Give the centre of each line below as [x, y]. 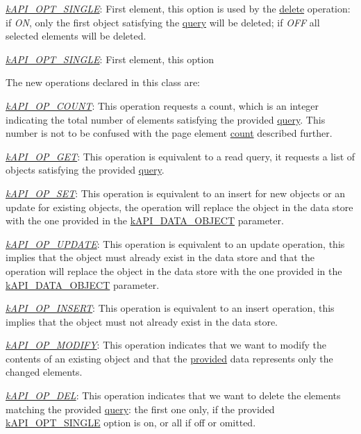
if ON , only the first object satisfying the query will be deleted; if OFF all [163, 22]
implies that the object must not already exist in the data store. [142, 321]
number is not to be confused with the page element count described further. [169, 133]
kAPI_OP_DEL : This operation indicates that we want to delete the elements [173, 395]
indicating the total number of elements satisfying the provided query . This [166, 119]
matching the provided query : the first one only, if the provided [140, 409]
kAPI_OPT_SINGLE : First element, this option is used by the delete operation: [178, 8]
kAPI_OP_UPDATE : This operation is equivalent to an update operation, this [175, 243]
